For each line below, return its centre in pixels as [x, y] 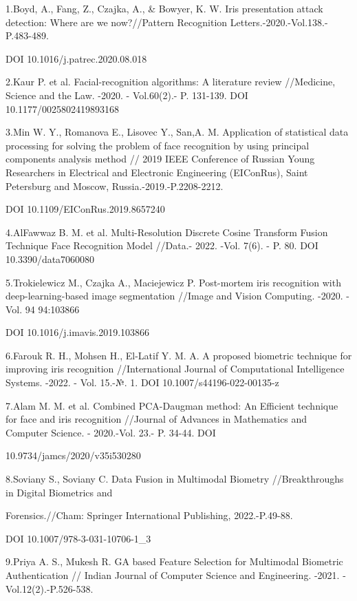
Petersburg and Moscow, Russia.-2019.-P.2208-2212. [115, 186]
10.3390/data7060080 [50, 259]
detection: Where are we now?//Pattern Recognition [117, 22]
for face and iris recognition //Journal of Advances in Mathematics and [156, 419]
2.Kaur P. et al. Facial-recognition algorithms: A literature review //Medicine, [171, 82]
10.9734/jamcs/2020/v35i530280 [73, 455]
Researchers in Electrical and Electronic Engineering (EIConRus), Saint [157, 172]
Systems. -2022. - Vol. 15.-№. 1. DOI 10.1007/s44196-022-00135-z [142, 382]
